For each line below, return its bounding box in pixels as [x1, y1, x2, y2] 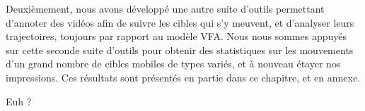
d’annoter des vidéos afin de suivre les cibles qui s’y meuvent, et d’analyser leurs [6, 15, 354, 30]
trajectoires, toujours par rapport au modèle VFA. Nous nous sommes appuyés [6, 29, 347, 44]
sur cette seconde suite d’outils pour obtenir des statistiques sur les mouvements [6, 42, 354, 57]
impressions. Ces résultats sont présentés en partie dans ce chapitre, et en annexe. [6, 70, 361, 84]
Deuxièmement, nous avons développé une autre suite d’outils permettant [6, 1, 325, 15]
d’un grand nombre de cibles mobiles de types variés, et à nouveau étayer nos [6, 56, 341, 71]
